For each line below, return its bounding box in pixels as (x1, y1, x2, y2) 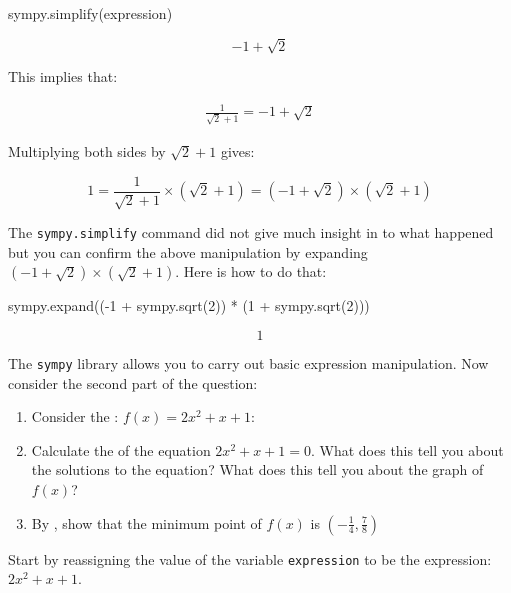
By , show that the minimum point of (31, 512, 262, 533)
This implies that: (8, 66, 118, 87)
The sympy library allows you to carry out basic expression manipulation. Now (8, 352, 489, 373)
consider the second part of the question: (8, 372, 258, 393)
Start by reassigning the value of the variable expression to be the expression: (8, 548, 492, 569)
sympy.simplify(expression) (8, 3, 173, 23)
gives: (220, 140, 255, 161)
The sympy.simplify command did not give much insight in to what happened (8, 222, 494, 243)
